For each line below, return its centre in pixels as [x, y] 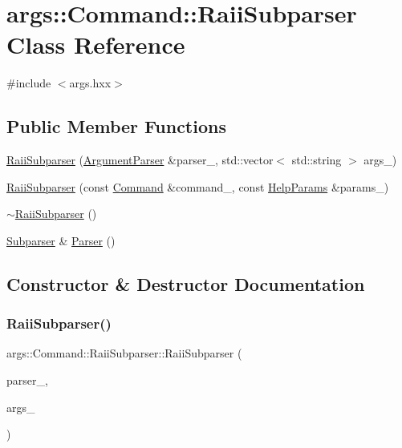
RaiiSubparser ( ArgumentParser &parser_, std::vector [140, 160]
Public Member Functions [116, 126]
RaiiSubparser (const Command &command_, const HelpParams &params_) [198, 186]
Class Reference [96, 44]
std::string [317, 160]
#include [29, 83]
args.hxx [90, 83]
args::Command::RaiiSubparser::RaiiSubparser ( [124, 353]
